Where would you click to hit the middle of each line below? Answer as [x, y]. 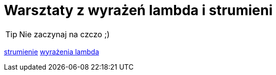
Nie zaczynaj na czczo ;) [64, 34]
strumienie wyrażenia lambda [52, 51]
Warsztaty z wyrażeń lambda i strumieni [138, 10]
